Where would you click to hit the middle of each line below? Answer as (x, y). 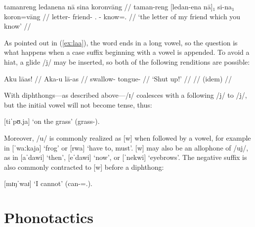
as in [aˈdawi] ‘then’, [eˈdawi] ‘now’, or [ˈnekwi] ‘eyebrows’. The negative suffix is (126, 157)
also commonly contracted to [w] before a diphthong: (84, 167)
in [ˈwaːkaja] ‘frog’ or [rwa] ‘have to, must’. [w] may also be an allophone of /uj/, (126, 147)
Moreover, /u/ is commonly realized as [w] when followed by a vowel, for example (127, 137)
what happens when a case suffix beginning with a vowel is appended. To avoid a (127, 52)
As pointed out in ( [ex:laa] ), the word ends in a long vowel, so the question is (121, 42)
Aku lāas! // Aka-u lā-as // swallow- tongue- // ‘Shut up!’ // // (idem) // (118, 78)
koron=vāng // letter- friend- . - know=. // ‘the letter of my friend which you (122, 16)
